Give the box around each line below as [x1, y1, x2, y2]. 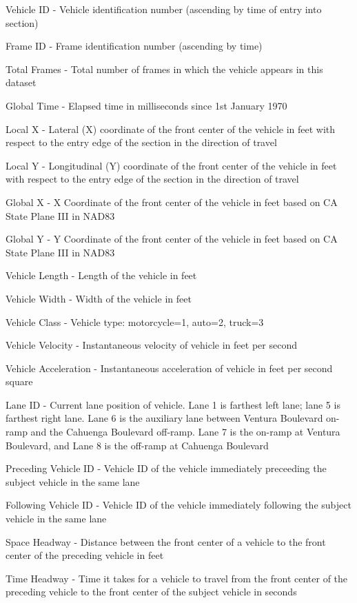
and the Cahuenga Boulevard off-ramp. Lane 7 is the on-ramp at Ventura [30, 425, 340, 439]
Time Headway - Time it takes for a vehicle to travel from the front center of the [6, 571, 348, 585]
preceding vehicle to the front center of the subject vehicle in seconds [6, 584, 297, 599]
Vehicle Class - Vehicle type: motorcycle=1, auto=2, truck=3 [6, 314, 264, 329]
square [6, 374, 33, 389]
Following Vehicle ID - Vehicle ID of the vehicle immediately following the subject [6, 498, 351, 512]
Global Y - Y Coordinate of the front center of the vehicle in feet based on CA [6, 232, 338, 246]
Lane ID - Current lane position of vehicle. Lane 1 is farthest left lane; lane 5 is [6, 397, 340, 411]
